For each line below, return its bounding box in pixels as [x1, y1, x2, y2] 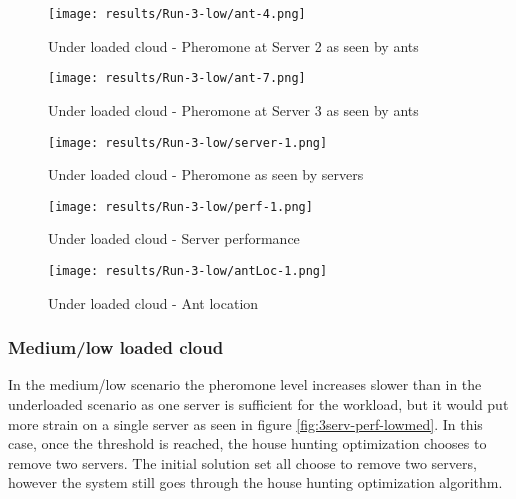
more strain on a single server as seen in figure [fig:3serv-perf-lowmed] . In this [8, 413, 483, 434]
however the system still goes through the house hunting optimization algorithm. [8, 472, 503, 493]
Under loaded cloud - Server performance [48, 228, 300, 249]
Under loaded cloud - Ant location [48, 292, 259, 313]
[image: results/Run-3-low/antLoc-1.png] [48, 264, 328, 278]
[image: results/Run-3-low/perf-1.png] [48, 199, 313, 214]
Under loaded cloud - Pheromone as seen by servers [48, 164, 364, 185]
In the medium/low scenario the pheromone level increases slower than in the [8, 374, 482, 395]
